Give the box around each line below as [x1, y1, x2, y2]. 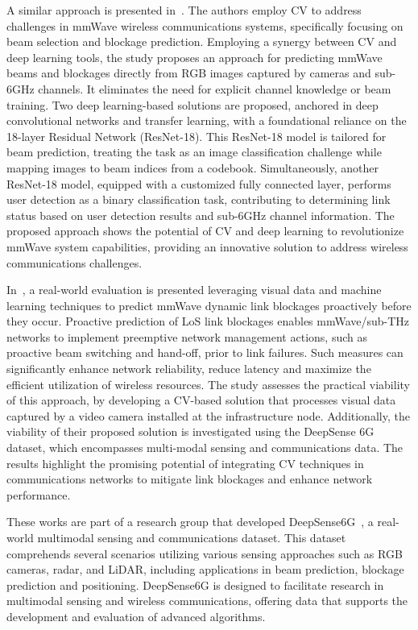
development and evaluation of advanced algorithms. [6, 607, 266, 624]
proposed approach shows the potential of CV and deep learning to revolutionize [6, 222, 404, 239]
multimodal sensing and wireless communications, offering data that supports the [6, 592, 408, 609]
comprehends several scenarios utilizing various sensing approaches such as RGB [6, 545, 403, 562]
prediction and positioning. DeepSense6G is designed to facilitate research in [6, 576, 384, 593]
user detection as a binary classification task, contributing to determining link [6, 191, 391, 208]
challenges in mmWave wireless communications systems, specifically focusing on [6, 17, 404, 34]
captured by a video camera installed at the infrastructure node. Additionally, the [6, 407, 410, 424]
